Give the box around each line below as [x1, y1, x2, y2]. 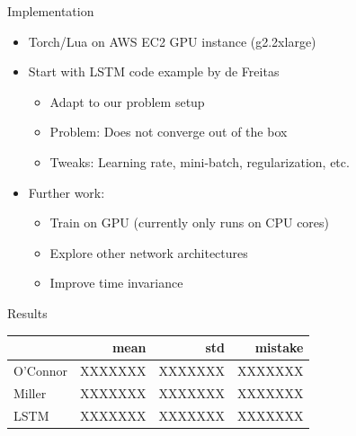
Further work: [28, 182, 105, 201]
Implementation [7, 2, 94, 20]
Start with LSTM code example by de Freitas [28, 62, 280, 81]
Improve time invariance [49, 273, 183, 292]
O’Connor [13, 360, 67, 379]
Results [7, 303, 48, 322]
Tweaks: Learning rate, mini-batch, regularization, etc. [49, 152, 350, 171]
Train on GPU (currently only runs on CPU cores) [49, 213, 330, 232]
